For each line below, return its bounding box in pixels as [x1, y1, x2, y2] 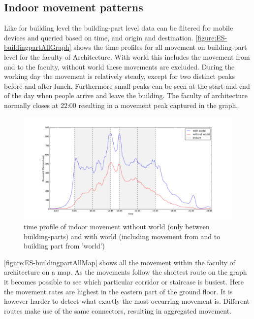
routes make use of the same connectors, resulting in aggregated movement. [4, 305, 232, 316]
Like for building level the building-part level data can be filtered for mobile [4, 23, 233, 33]
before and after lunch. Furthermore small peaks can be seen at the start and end [4, 80, 250, 91]
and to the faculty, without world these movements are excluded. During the [4, 61, 235, 71]
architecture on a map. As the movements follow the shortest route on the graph [4, 267, 247, 277]
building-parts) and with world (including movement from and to [24, 231, 221, 241]
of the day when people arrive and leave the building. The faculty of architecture [4, 90, 248, 101]
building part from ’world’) [24, 241, 105, 251]
